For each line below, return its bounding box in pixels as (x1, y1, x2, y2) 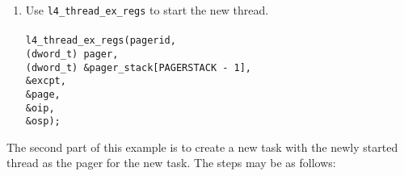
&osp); (25, 115, 61, 128)
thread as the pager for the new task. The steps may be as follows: (6, 154, 336, 171)
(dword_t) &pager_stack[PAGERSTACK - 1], (25, 61, 251, 73)
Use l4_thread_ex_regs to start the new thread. (25, 2, 269, 18)
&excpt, (25, 75, 66, 87)
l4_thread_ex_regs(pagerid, (25, 35, 176, 47)
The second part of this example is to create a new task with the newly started (6, 138, 398, 155)
